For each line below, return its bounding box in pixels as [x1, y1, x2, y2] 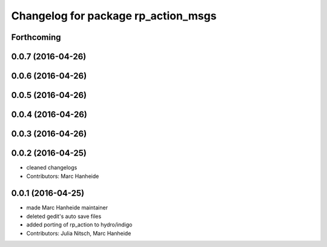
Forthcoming [11, 32, 61, 42]
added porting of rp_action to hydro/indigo [26, 221, 133, 228]
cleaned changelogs [26, 164, 78, 171]
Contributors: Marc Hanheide [26, 173, 99, 180]
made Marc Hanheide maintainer [26, 204, 108, 211]
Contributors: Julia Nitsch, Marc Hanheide [26, 229, 131, 237]
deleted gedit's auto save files [26, 212, 102, 220]
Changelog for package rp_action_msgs [11, 9, 217, 22]
